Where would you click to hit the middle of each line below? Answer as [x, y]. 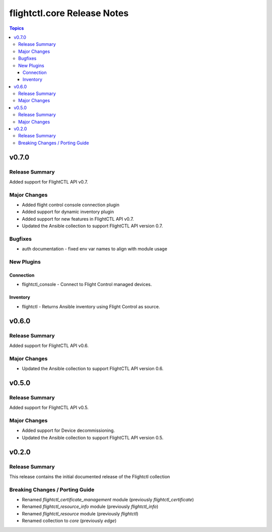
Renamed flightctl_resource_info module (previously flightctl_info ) [90, 507]
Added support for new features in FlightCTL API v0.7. [78, 219]
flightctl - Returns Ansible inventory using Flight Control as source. [91, 306]
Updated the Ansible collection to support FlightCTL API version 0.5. [93, 437]
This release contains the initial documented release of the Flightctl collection [90, 476]
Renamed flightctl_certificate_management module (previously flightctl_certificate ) [108, 500]
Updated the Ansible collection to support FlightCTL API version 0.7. [92, 226]
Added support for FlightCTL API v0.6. [49, 345]
